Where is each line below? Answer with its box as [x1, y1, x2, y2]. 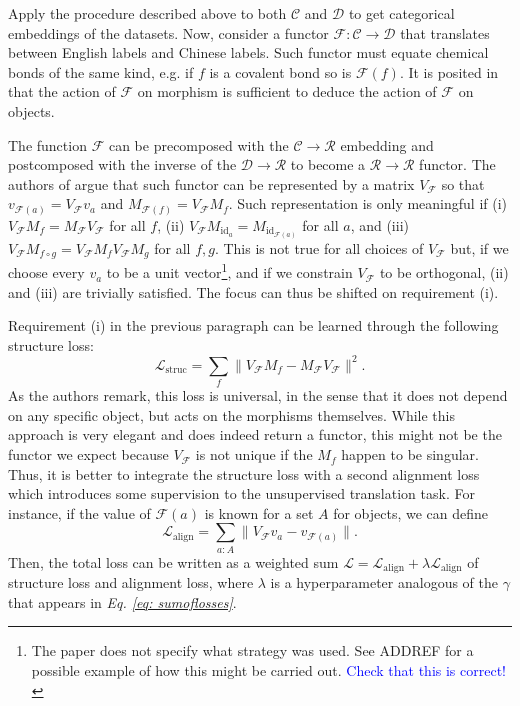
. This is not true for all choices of [214, 237, 424, 258]
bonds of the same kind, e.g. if [8, 61, 194, 82]
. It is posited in [399, 61, 499, 82]
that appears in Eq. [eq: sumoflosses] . [8, 591, 237, 612]
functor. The [419, 154, 496, 175]
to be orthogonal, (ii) [379, 262, 509, 283]
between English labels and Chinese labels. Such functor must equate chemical [8, 42, 489, 63]
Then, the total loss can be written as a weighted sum [8, 551, 339, 572]
